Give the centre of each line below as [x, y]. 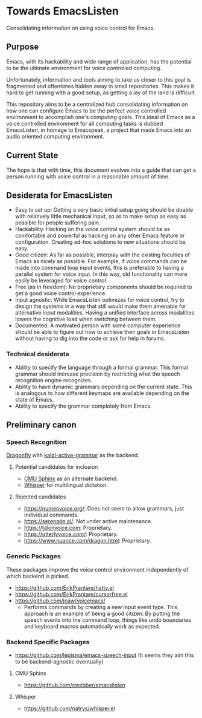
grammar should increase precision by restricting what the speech [97, 374]
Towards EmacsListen [63, 11]
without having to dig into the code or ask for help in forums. [90, 338]
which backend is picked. [38, 576]
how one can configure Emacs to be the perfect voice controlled [86, 111]
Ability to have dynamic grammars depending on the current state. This [103, 387]
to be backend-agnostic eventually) [59, 661]
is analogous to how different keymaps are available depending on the [102, 393]
